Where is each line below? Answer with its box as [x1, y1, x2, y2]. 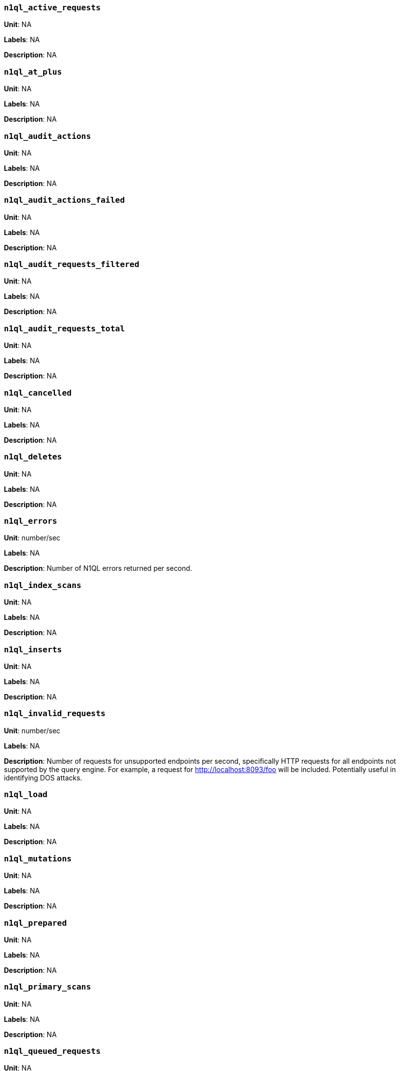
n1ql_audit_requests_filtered [4, 260, 139, 269]
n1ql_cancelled [4, 388, 72, 398]
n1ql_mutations [4, 854, 72, 863]
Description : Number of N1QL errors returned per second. [4, 564, 192, 573]
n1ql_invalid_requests [4, 709, 106, 719]
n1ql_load [4, 790, 48, 799]
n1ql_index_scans [4, 580, 81, 590]
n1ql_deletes [4, 452, 62, 462]
